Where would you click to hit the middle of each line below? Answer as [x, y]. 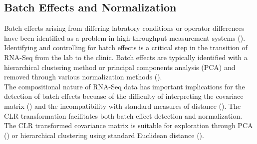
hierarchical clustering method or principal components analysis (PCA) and [120, 67]
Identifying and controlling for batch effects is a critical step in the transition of [126, 47]
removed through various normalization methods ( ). [83, 77]
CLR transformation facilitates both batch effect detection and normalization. [123, 115]
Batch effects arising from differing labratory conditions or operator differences [124, 28]
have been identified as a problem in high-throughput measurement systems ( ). [125, 37]
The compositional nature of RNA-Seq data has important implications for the [125, 86]
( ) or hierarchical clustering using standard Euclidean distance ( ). [104, 135]
